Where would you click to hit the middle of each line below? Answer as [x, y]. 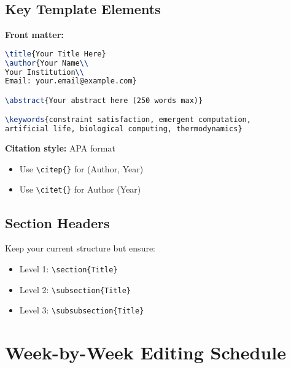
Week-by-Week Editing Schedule [145, 352]
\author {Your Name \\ [47, 63]
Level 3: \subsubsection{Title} [82, 310]
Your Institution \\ [45, 72]
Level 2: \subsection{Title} [75, 289]
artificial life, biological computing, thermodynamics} [124, 129]
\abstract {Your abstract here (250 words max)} [104, 100]
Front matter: [34, 35]
